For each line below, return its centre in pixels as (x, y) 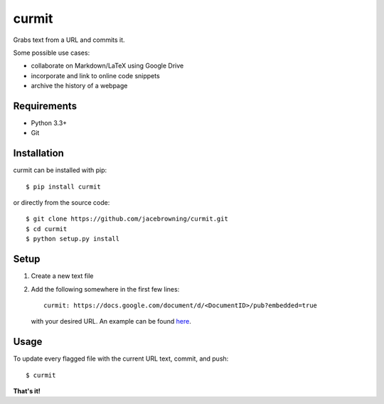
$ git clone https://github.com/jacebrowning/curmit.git (127, 219)
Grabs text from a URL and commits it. (69, 40)
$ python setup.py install (73, 239)
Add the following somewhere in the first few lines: (105, 289)
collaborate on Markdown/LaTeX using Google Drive (107, 66)
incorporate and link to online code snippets (95, 75)
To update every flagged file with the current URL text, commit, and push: (121, 358)
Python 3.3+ (49, 123)
